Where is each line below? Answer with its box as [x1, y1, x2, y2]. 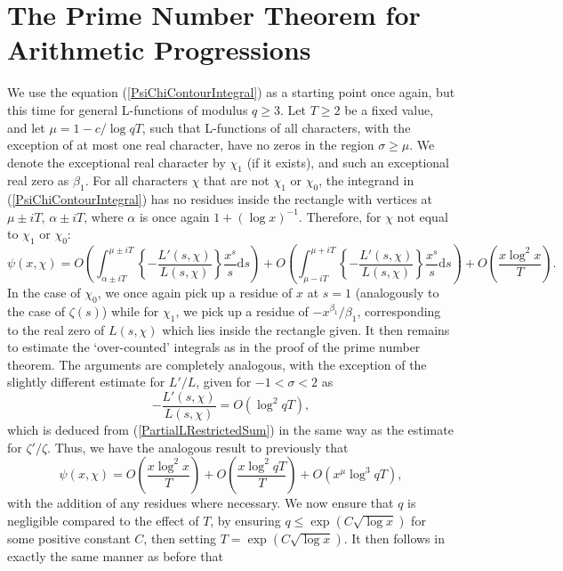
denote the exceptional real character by [7, 152, 226, 171]
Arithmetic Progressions [7, 31, 311, 68]
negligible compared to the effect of [7, 510, 199, 529]
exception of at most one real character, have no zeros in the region [7, 135, 374, 154]
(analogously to [355, 282, 439, 301]
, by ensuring [210, 510, 281, 529]
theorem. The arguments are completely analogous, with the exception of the [7, 355, 427, 373]
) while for [101, 301, 159, 320]
